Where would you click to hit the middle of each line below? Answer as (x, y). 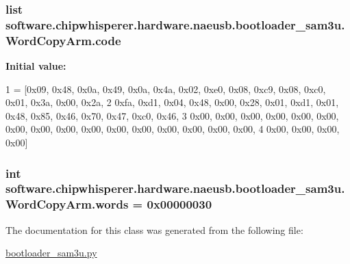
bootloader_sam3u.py (51, 253)
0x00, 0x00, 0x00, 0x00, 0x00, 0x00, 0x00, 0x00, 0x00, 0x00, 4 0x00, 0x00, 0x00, (173, 129)
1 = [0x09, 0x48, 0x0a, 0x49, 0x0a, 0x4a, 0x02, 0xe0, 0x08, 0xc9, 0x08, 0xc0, (166, 89)
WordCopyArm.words (67, 204)
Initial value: (36, 66)
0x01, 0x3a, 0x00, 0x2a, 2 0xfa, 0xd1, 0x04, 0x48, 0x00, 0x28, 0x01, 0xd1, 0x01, (172, 102)
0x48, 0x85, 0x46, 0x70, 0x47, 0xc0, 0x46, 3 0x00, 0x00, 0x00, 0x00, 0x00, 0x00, (172, 115)
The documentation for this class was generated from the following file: (154, 229)
